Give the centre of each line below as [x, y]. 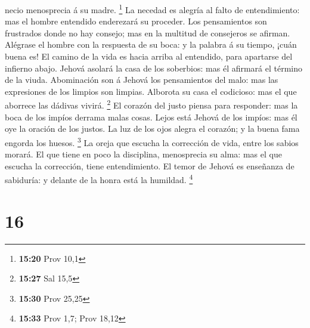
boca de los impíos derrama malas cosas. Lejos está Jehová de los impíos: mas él [151, 117]
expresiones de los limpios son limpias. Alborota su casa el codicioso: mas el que [151, 91]
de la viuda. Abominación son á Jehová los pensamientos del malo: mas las [142, 80]
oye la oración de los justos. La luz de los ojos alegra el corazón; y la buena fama [152, 129]
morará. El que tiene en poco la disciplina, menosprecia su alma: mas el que [143, 154]
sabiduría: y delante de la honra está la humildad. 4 [99, 179]
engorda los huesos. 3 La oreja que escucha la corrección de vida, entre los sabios [152, 141]
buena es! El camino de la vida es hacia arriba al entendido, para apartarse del [149, 56]
